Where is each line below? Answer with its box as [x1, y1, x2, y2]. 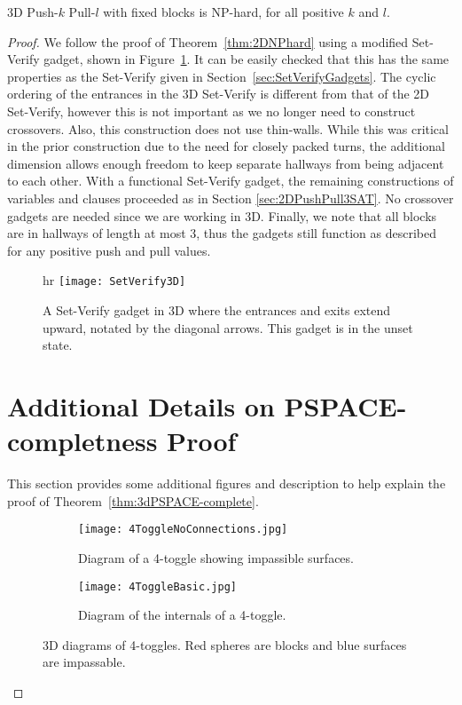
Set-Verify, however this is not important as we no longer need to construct [7, 101, 416, 120]
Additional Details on [7, 387, 275, 424]
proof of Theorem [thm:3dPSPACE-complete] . [7, 491, 259, 510]
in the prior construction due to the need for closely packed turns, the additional [7, 137, 445, 155]
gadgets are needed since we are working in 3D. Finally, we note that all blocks [7, 206, 437, 225]
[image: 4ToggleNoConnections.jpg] [78, 523, 288, 536]
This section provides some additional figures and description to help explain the [7, 474, 446, 493]
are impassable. [43, 653, 126, 671]
